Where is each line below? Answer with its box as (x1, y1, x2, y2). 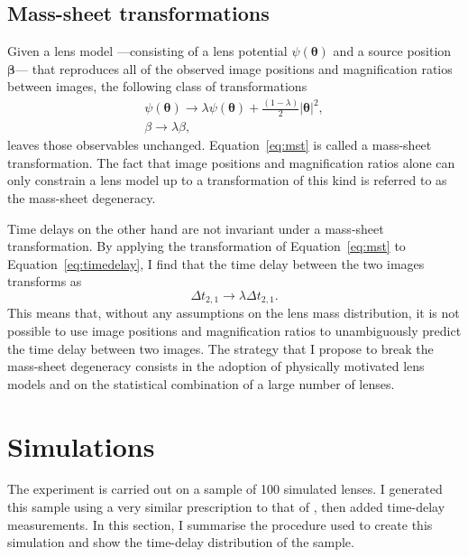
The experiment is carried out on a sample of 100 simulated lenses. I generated (7, 479, 443, 498)
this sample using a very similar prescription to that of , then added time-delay (7, 497, 445, 516)
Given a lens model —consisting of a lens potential (7, 42, 288, 60)
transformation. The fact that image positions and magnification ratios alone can (7, 153, 455, 172)
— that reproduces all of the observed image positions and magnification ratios (15, 59, 453, 78)
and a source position (333, 42, 452, 60)
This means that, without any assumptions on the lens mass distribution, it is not (7, 303, 460, 322)
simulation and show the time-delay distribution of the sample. (7, 533, 354, 552)
